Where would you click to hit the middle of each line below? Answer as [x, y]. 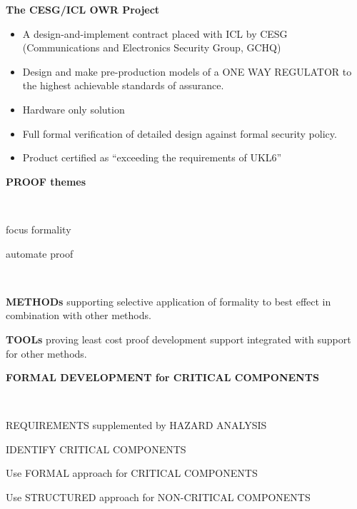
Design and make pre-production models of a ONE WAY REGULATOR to [187, 71]
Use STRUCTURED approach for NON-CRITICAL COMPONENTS [158, 497]
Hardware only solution [74, 109]
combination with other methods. [79, 315]
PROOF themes [46, 181]
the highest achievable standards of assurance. [123, 85]
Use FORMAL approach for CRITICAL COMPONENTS [132, 473]
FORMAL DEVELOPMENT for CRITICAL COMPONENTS [162, 377]
